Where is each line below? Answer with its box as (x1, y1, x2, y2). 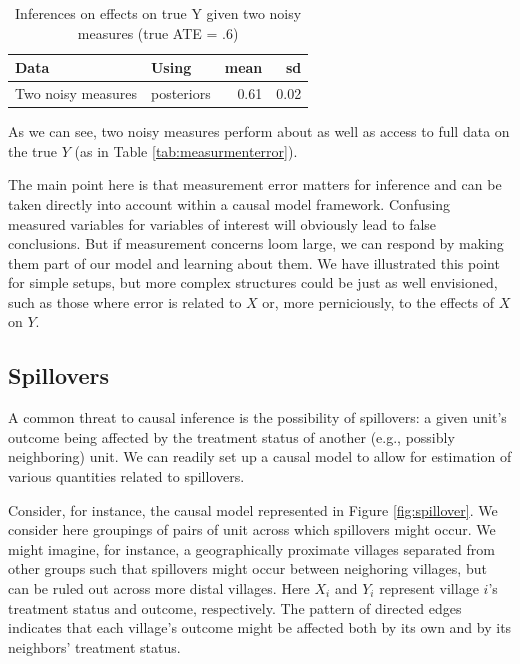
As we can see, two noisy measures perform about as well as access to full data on (8, 121, 510, 142)
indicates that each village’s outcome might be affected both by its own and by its (8, 617, 512, 638)
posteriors (150, 83, 211, 104)
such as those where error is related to (8, 291, 242, 312)
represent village (379, 578, 479, 599)
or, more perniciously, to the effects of (262, 291, 494, 312)
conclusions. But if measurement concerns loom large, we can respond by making (8, 233, 504, 254)
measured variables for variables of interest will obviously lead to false (8, 213, 437, 234)
